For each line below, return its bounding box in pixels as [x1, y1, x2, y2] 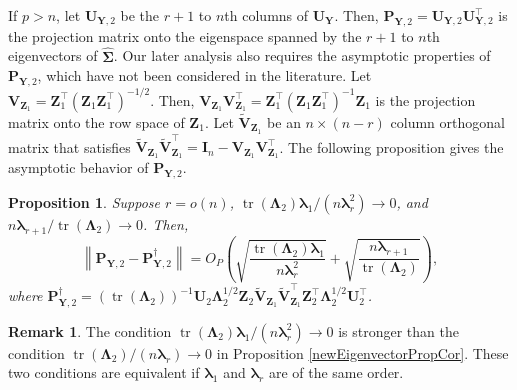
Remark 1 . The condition [8, 320, 172, 341]
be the [120, 5, 160, 25]
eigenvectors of [8, 45, 98, 66]
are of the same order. [268, 362, 404, 383]
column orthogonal [390, 111, 505, 132]
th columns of [224, 5, 309, 25]
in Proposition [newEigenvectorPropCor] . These [216, 342, 509, 363]
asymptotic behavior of [8, 157, 149, 178]
